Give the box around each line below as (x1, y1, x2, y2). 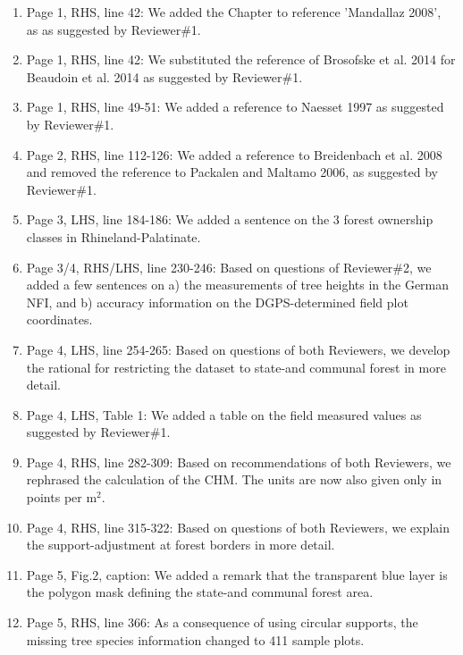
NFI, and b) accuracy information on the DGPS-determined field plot (26, 292, 408, 311)
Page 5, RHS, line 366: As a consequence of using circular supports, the (26, 613, 418, 632)
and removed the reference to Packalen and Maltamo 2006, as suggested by (26, 163, 438, 181)
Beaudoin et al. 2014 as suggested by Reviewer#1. (26, 67, 303, 86)
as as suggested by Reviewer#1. (26, 20, 201, 38)
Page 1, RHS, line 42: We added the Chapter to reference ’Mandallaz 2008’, (26, 3, 442, 21)
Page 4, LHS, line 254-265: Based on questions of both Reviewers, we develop (26, 340, 450, 358)
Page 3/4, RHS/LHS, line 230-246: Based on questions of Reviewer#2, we (26, 257, 432, 276)
